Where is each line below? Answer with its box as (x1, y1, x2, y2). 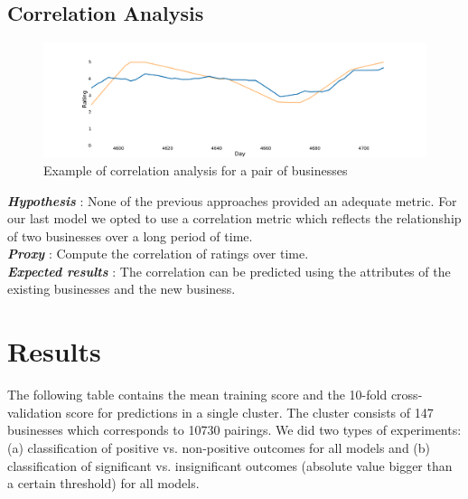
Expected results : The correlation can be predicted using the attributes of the (7, 261, 451, 280)
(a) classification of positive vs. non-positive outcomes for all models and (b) (7, 438, 431, 457)
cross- (390, 385, 423, 404)
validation (7, 402, 62, 421)
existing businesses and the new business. (7, 279, 236, 298)
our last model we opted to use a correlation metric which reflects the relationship (7, 209, 462, 228)
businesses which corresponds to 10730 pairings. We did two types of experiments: (7, 420, 462, 439)
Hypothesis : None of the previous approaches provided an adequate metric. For (7, 191, 457, 210)
